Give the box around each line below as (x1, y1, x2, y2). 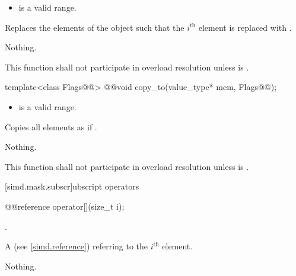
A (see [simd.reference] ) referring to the (5, 240, 148, 252)
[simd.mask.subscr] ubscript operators (5, 180, 139, 192)
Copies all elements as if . (5, 120, 97, 133)
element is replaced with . (198, 21, 292, 33)
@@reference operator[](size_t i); (5, 200, 125, 212)
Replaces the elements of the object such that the (5, 21, 184, 33)
